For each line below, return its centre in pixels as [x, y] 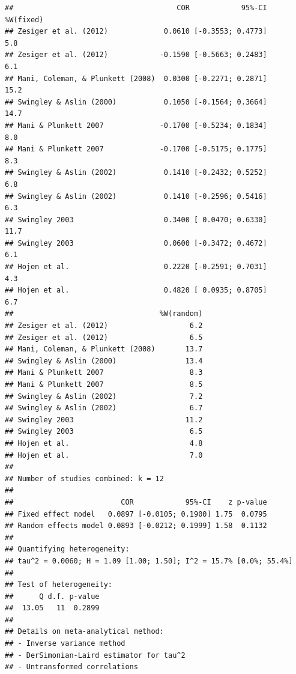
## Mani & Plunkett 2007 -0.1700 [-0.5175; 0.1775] [136, 149]
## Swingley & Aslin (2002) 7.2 [104, 396]
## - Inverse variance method [65, 644]
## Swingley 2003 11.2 [104, 420]
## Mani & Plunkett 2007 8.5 [104, 384]
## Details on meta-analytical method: [84, 632]
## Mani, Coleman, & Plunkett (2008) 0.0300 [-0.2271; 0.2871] [136, 78]
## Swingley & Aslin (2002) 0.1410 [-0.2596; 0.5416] [136, 196]
